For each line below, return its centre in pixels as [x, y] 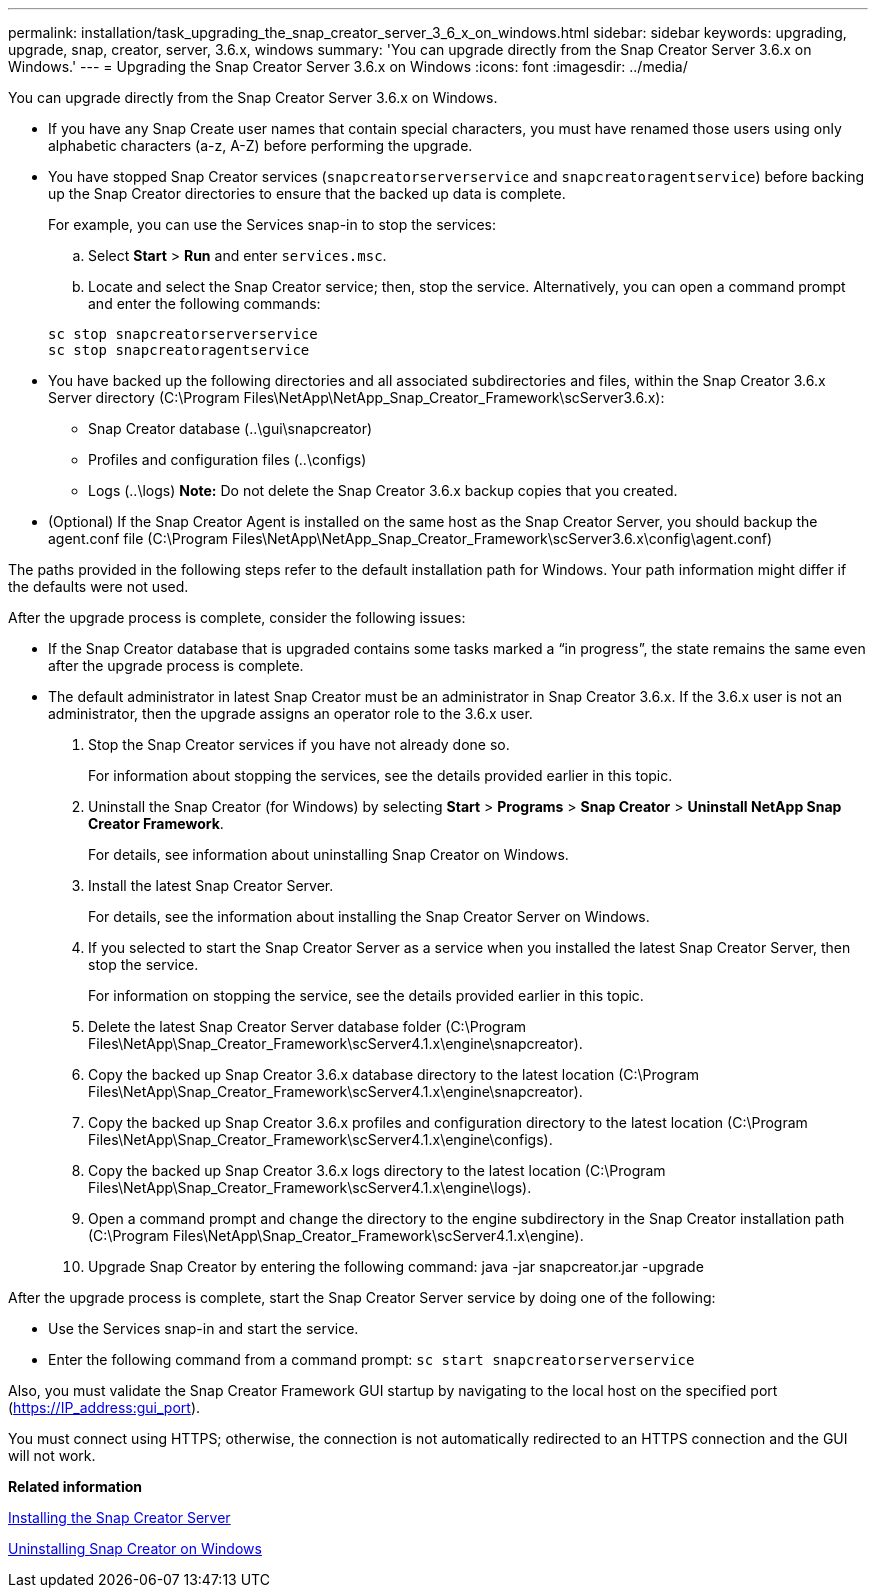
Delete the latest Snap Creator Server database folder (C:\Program [307, 1026]
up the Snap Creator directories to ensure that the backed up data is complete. [307, 193]
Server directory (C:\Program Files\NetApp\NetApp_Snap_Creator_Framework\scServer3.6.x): [356, 397]
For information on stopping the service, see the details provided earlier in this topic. [366, 995]
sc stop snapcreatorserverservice [183, 334]
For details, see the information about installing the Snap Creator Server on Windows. [369, 916]
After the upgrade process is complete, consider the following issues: [237, 617]
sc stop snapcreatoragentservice [179, 350]
